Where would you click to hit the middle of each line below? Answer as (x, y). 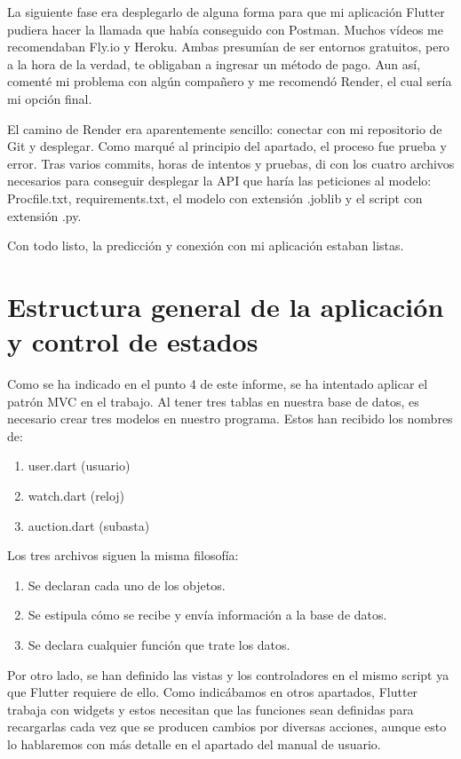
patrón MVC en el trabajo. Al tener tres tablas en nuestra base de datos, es (213, 401)
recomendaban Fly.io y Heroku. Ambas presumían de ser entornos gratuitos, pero (228, 47)
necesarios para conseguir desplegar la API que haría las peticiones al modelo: (219, 181)
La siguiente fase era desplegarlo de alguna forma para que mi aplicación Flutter (226, 12)
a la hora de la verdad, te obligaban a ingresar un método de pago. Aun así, (214, 63)
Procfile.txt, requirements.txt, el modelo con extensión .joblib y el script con (215, 198)
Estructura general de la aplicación (226, 306)
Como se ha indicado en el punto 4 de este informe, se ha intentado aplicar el (218, 384)
